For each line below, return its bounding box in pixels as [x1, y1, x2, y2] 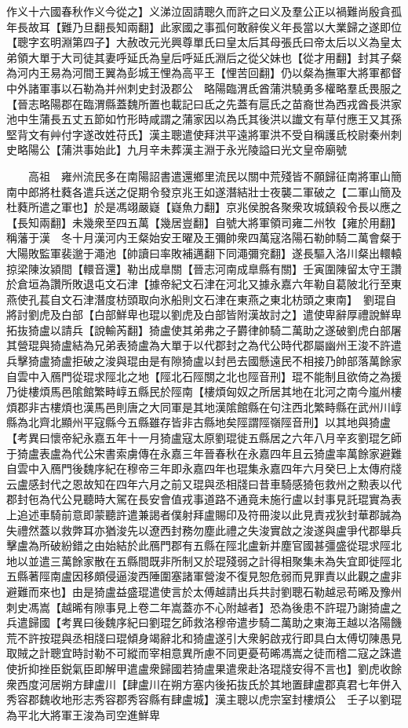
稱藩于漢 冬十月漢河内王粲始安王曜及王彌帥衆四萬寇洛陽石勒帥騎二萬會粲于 [6, 229, 402, 246]
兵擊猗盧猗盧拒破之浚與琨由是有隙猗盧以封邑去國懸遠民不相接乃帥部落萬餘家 [6, 353, 402, 369]
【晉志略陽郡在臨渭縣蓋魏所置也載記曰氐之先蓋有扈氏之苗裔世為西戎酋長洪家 [6, 95, 402, 112]
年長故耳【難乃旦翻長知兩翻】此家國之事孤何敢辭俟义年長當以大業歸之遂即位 [6, 18, 402, 35]
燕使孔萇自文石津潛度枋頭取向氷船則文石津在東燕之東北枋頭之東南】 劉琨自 [6, 291, 396, 307]
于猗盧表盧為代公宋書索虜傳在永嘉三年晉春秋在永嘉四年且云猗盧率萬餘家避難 [6, 444, 402, 461]
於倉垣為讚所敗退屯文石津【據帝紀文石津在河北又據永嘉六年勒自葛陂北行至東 [6, 276, 402, 292]
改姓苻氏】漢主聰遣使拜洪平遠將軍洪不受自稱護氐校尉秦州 [93, 126, 391, 142]
